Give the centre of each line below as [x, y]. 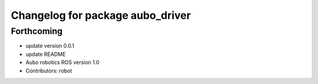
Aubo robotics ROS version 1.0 [62, 62]
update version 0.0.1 [50, 46]
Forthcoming [37, 31]
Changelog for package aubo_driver [101, 15]
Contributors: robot [49, 70]
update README [46, 54]
